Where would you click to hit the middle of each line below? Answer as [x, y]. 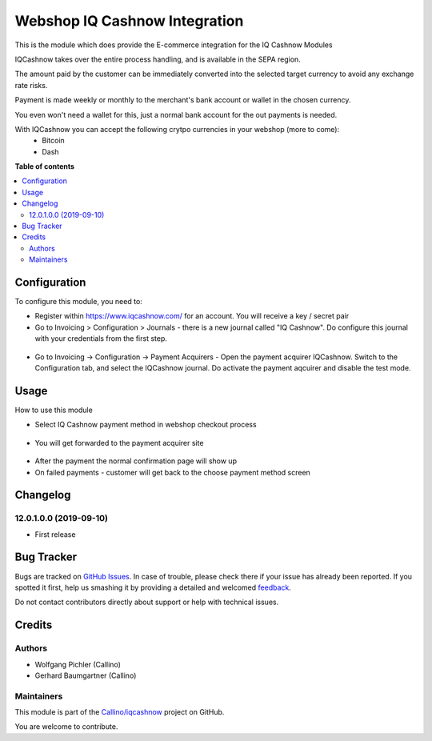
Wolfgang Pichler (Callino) [78, 664]
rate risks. [31, 85]
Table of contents [45, 166]
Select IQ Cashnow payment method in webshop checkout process [146, 425]
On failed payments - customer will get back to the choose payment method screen [173, 472]
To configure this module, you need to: [79, 302]
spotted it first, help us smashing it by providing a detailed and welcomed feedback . [153, 587]
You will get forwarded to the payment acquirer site [119, 443]
